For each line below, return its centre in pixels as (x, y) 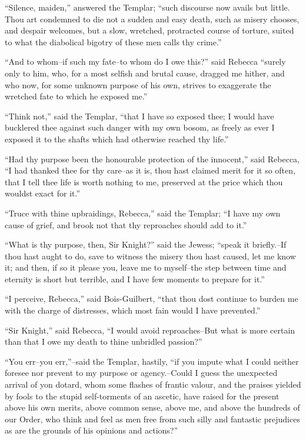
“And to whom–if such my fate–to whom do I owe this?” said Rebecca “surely (145, 61)
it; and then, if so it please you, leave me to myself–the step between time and (146, 267)
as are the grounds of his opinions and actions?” (92, 430)
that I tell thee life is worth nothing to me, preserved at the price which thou (144, 181)
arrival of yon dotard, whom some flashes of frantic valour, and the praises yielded (153, 384)
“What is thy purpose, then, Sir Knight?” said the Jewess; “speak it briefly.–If (146, 244)
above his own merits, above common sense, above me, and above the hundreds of (152, 407)
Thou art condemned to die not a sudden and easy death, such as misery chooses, (152, 19)
